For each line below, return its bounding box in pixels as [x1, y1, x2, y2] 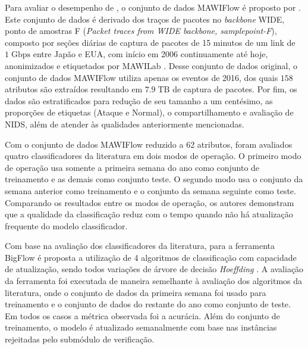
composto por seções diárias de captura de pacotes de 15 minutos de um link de [5, 36, 296, 48]
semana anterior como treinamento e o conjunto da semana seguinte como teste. [5, 184, 296, 197]
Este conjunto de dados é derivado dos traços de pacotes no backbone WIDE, [5, 13, 285, 25]
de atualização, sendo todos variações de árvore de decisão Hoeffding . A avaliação [5, 263, 304, 275]
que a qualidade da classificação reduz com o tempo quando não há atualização [5, 208, 293, 220]
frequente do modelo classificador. [5, 219, 128, 232]
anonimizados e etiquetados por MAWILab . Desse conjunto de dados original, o [5, 59, 298, 71]
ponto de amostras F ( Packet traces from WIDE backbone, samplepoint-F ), [5, 24, 277, 37]
